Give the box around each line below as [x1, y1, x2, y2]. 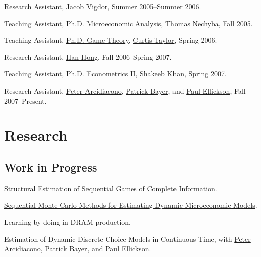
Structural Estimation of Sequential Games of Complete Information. [4, 183, 217, 193]
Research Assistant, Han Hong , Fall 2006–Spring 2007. [4, 51, 172, 62]
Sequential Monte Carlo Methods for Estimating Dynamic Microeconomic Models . [4, 200, 257, 210]
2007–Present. [4, 95, 47, 106]
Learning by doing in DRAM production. [4, 216, 131, 227]
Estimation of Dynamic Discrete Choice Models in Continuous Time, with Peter [4, 233, 251, 244]
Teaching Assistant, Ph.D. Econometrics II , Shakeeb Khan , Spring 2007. [4, 68, 227, 79]
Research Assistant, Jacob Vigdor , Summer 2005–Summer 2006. [4, 1, 201, 11]
